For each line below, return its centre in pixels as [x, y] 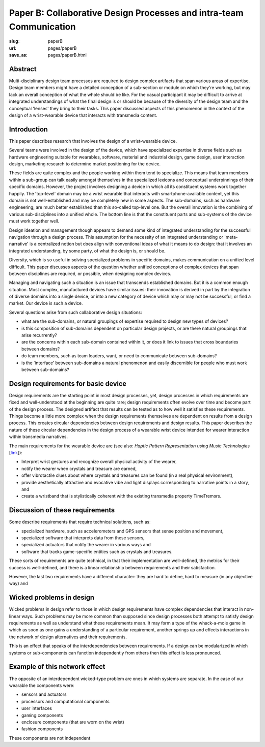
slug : [14, 41]
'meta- [231, 237]
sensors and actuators [44, 694]
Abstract [23, 69]
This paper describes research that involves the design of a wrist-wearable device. [93, 141]
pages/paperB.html [67, 55]
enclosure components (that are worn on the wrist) [73, 722]
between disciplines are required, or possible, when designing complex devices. [90, 274]
